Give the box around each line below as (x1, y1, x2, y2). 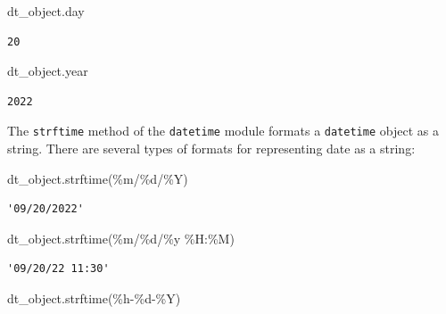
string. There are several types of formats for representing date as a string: (7, 139, 416, 158)
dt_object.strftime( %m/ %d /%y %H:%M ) (7, 228, 235, 247)
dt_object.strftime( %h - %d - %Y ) (7, 289, 181, 307)
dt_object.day (7, 2, 85, 20)
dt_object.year (7, 62, 88, 80)
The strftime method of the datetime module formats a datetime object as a (7, 121, 439, 140)
